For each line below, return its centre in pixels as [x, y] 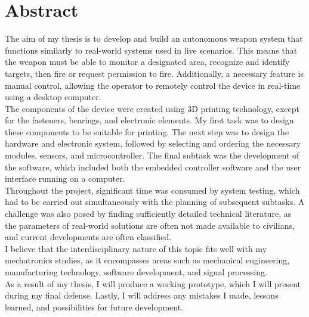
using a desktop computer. [53, 97]
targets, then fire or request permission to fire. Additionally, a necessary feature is [154, 73]
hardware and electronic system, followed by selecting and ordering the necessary [153, 143]
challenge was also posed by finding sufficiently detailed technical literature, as [148, 214]
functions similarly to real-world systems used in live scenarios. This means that [151, 50]
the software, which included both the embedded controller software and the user [153, 167]
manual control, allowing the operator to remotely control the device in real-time [153, 85]
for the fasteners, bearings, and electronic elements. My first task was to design [149, 120]
